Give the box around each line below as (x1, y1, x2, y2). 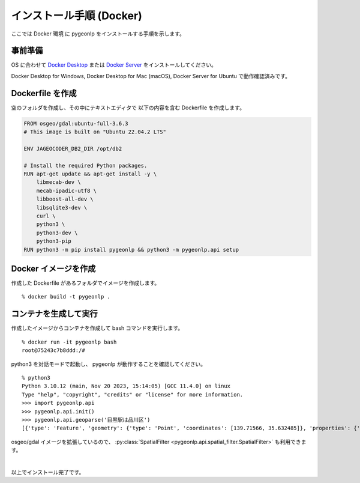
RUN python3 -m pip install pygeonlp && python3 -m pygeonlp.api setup (23, 246, 239, 253)
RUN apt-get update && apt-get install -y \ (23, 171, 157, 177)
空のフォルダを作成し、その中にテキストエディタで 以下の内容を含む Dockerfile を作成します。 (11, 104, 245, 111)
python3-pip (36, 238, 72, 245)
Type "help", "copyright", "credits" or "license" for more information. (22, 391, 244, 398)
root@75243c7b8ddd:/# (22, 347, 85, 354)
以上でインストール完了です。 (11, 469, 85, 476)
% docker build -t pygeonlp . (22, 293, 111, 300)
